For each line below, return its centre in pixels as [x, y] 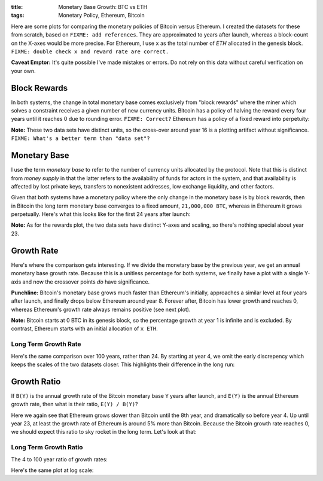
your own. [23, 71]
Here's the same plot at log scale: [52, 470]
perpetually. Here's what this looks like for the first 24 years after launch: [101, 214]
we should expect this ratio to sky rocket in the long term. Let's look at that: [104, 432]
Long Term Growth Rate [46, 344]
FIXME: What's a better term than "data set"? [80, 138]
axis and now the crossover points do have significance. [80, 282]
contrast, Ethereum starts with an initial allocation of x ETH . [84, 328]
